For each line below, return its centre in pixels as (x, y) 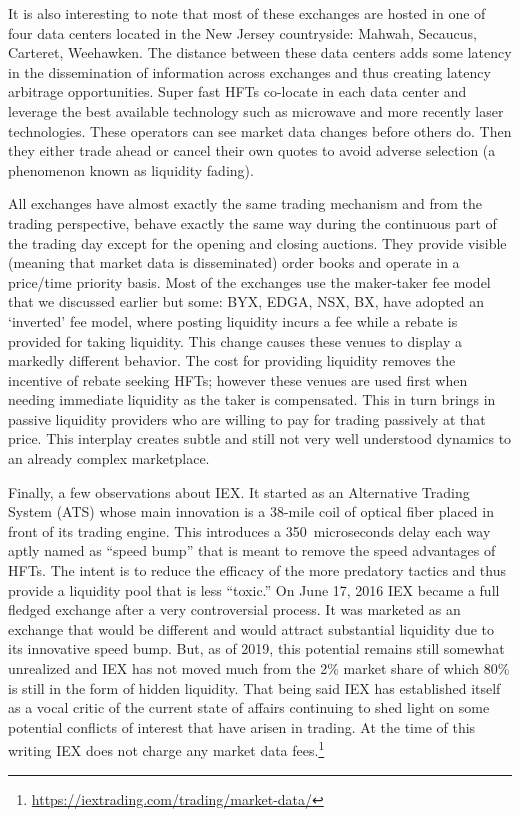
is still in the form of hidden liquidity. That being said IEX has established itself (254, 687)
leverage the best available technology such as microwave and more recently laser (256, 110)
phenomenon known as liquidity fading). (131, 169)
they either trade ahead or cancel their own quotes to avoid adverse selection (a (252, 150)
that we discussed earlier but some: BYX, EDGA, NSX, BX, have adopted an (246, 301)
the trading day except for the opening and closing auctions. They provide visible (257, 242)
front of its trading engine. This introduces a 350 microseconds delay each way (249, 530)
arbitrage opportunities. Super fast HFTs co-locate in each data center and (237, 91)
